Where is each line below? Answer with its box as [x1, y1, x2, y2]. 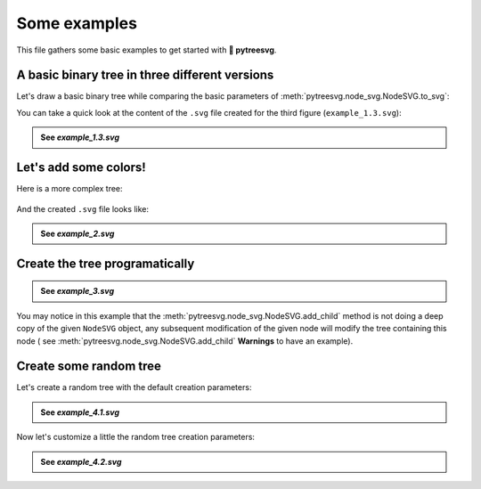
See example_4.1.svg [40, 406, 120, 418]
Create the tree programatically [16, 256, 195, 271]
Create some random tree [16, 359, 162, 374]
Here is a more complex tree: [16, 183, 124, 194]
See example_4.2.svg [40, 456, 122, 467]
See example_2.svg [40, 228, 115, 239]
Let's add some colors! [16, 160, 146, 175]
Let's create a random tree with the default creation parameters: [16, 382, 252, 393]
